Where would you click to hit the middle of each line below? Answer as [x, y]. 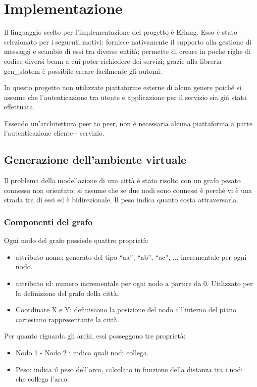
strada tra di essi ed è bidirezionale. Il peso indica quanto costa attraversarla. [121, 200]
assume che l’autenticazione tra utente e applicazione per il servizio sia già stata [126, 97]
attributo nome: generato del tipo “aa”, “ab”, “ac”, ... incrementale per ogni [131, 257]
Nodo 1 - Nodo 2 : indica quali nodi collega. [82, 353]
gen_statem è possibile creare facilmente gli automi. [83, 71]
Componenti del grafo [48, 221]
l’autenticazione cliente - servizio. [54, 133]
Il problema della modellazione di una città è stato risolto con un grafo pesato [122, 180]
